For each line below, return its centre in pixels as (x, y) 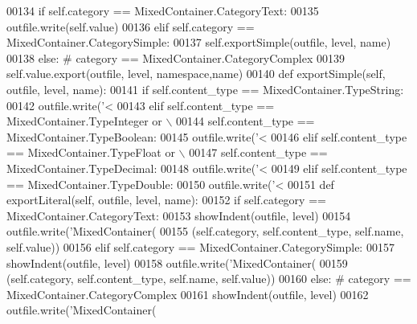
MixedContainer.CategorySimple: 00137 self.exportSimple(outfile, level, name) (199, 42)
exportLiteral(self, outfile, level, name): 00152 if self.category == (166, 200)
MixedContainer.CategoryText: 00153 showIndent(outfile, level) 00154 (179, 215)
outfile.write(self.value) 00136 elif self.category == (131, 26)
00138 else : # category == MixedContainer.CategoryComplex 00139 (176, 57)
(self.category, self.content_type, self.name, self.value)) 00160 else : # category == (209, 279)
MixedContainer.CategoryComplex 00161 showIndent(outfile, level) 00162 (188, 294)
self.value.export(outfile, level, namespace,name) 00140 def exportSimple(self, (196, 74)
